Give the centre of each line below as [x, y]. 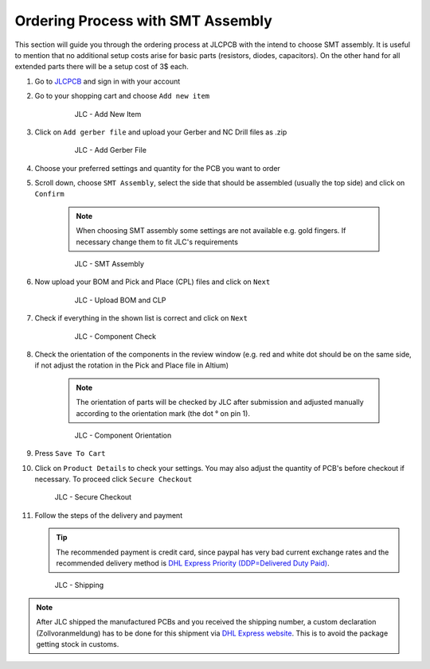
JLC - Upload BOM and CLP [120, 300]
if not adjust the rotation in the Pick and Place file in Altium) [132, 365]
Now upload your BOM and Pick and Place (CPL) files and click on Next [152, 282]
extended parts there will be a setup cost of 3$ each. [102, 67]
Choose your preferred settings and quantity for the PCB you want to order [157, 168]
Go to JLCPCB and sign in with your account [107, 81]
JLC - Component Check [115, 336]
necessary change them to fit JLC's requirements [157, 242]
